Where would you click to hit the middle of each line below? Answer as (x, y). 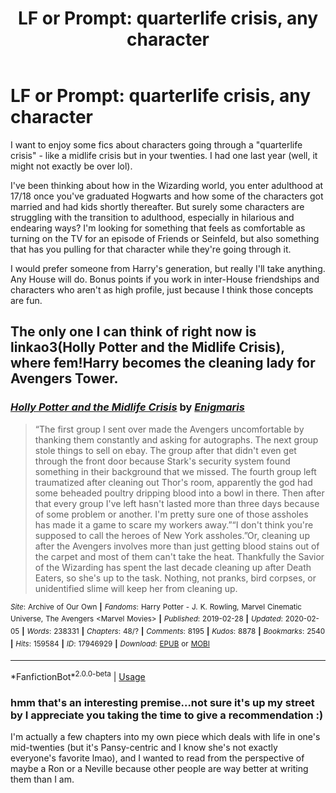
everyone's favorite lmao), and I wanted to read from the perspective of (157, 758)
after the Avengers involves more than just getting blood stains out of (177, 546)
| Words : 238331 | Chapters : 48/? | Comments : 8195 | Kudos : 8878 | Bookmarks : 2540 (173, 631)
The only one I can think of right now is (133, 332)
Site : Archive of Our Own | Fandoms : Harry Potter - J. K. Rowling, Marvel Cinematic (156, 607)
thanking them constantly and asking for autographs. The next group (176, 439)
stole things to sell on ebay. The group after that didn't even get (165, 450)
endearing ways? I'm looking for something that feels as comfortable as (158, 228)
